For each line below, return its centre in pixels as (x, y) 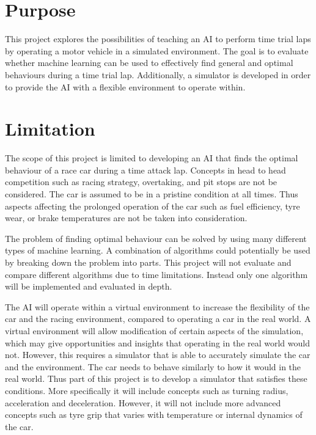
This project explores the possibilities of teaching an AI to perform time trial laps (158, 39)
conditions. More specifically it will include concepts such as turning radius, (147, 390)
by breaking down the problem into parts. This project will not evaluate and (148, 262)
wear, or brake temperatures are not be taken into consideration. (126, 218)
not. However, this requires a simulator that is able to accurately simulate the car (158, 355)
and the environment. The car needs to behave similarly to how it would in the (153, 366)
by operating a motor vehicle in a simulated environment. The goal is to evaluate (157, 50)
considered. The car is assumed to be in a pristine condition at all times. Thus (152, 194)
